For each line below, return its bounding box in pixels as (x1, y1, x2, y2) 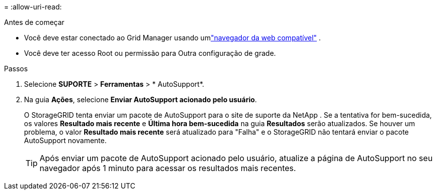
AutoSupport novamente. (24, 136, 107, 145)
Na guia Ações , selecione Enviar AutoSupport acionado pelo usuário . (24, 95, 257, 104)
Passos (4, 64, 28, 73)
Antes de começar (4, 18, 65, 26)
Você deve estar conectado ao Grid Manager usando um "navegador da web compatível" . (24, 33, 321, 42)
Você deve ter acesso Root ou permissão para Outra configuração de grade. (24, 49, 276, 57)
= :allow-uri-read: (4, 2, 62, 11)
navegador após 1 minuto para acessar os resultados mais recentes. (40, 163, 296, 173)
